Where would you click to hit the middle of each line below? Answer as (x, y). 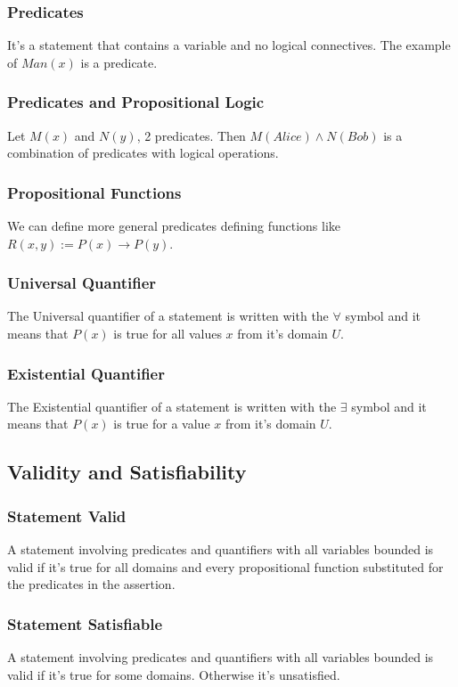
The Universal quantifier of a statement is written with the (168, 316)
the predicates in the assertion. (91, 584)
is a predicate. (119, 62)
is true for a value (162, 424)
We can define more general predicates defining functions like (174, 226)
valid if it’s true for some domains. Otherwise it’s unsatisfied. (174, 674)
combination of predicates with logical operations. (143, 153)
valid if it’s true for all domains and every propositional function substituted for (225, 566)
